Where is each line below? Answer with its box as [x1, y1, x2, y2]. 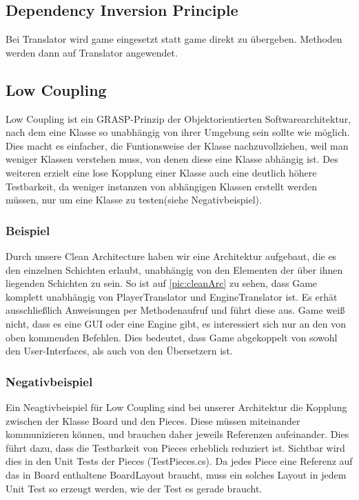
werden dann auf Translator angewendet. [6, 45, 178, 59]
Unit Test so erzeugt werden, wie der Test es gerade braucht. [6, 481, 263, 495]
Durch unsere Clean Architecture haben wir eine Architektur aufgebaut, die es [6, 248, 337, 263]
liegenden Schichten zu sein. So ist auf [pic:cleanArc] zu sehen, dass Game [6, 276, 318, 290]
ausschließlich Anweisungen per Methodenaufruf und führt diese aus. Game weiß [6, 303, 345, 317]
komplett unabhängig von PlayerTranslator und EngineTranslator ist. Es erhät [6, 289, 338, 303]
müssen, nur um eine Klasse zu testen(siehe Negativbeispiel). [6, 192, 262, 207]
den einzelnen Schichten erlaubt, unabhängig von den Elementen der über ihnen [6, 262, 343, 277]
